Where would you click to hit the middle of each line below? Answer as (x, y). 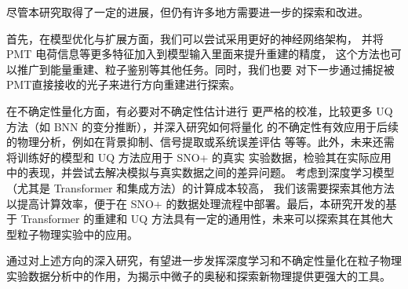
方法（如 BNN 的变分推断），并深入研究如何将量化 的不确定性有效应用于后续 (202, 126)
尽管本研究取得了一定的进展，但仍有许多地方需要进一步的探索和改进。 (188, 12)
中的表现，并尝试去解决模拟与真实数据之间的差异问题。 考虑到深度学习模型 (200, 172)
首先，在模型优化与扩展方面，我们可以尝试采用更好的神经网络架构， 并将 (195, 38)
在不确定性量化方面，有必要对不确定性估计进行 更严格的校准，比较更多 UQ (200, 110)
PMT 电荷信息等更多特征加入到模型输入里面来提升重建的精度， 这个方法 (193, 54)
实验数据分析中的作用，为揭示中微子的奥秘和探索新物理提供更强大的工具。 (199, 275)
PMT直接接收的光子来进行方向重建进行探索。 (124, 84)
